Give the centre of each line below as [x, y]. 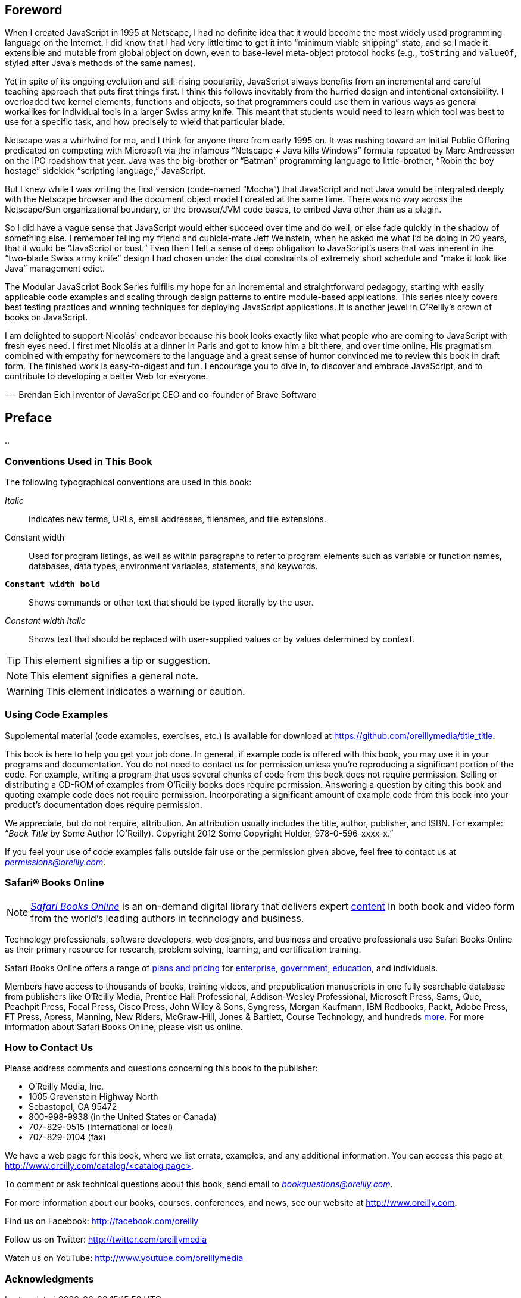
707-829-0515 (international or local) [101, 1127]
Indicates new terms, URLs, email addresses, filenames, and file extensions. [177, 519]
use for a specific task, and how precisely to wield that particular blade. [145, 122]
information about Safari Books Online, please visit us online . [124, 1026]
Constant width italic [45, 621]
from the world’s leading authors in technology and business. [167, 918]
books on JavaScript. [46, 317]
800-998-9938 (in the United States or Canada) [123, 1117]
